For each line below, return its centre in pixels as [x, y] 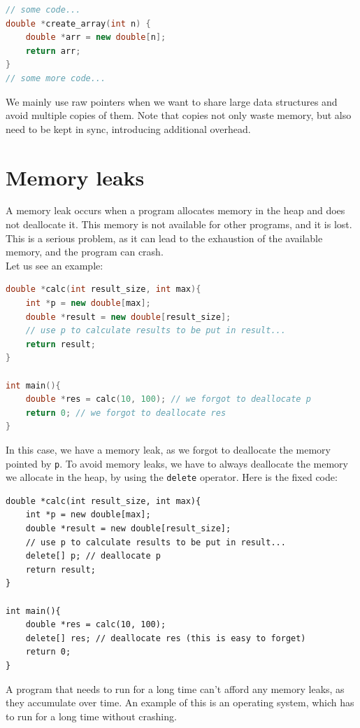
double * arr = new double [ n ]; [96, 37]
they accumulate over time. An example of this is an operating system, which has [180, 702]
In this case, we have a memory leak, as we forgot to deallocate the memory [168, 449]
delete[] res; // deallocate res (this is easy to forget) [166, 638]
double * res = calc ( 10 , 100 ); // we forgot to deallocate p [168, 399]
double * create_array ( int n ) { [78, 23]
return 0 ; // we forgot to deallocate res [126, 413]
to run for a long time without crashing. [91, 716]
